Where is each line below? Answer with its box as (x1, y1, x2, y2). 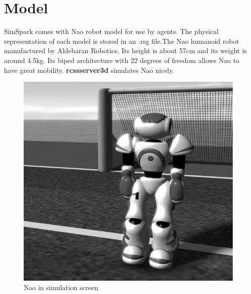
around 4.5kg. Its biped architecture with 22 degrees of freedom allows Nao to (4, 55, 240, 65)
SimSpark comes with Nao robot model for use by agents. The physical (4, 26, 219, 36)
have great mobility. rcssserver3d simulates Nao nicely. (4, 65, 175, 75)
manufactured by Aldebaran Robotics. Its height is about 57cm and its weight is (4, 45, 247, 56)
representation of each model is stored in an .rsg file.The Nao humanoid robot (4, 35, 239, 46)
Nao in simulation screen (24, 282, 99, 293)
